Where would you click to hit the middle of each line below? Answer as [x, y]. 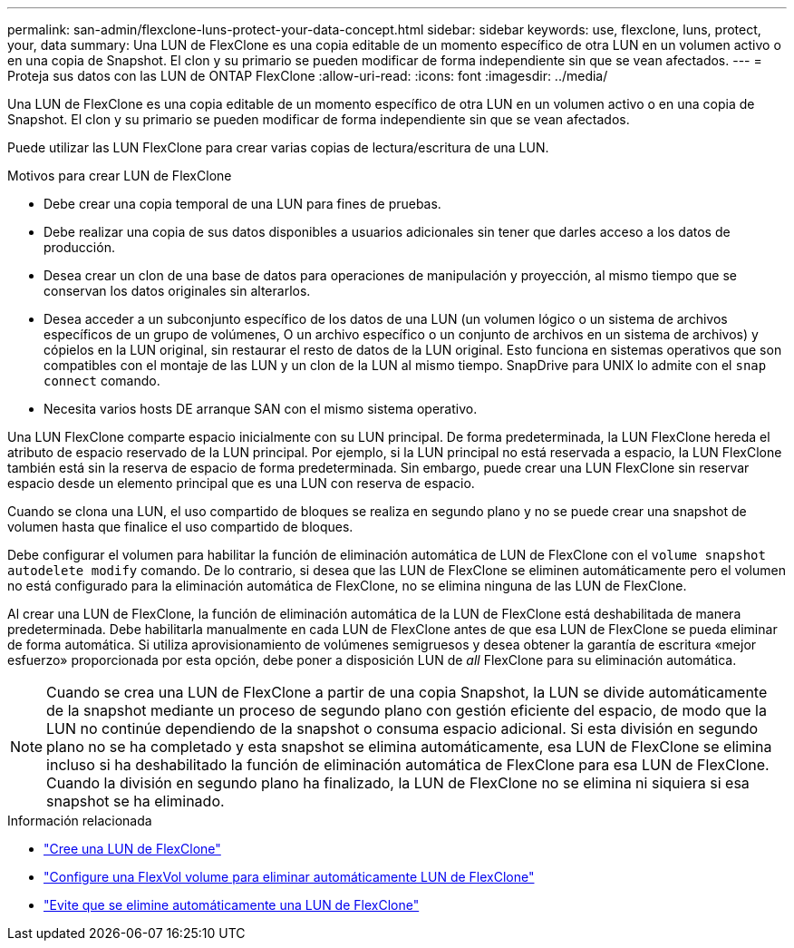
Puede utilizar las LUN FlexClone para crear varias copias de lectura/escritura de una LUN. [278, 147]
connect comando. [102, 381]
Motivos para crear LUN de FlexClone [120, 176]
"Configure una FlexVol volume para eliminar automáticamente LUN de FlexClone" [289, 877]
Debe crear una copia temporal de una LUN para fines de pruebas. [242, 204]
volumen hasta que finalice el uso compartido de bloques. [180, 527]
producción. [79, 247]
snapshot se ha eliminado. [136, 801]
